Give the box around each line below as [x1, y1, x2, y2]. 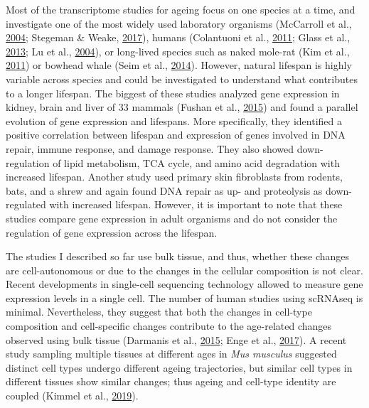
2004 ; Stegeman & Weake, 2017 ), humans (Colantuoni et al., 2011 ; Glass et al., [6, 30, 351, 45]
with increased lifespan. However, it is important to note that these [49, 197, 343, 212]
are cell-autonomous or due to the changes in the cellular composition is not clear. [6, 262, 363, 277]
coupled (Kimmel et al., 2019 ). [6, 388, 139, 403]
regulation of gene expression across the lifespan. [6, 225, 218, 240]
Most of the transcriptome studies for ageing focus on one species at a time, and [6, 2, 355, 16]
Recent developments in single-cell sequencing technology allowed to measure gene [6, 277, 363, 291]
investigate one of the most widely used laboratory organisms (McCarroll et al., [6, 16, 352, 31]
